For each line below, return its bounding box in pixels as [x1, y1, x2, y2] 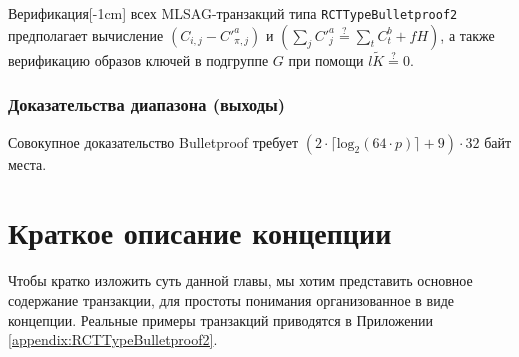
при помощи [288, 49, 364, 70]
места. [8, 153, 47, 174]
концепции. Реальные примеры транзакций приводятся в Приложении [8, 309, 434, 330]
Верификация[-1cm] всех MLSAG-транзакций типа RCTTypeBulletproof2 [8, 3, 458, 23]
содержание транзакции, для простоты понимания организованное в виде [8, 290, 454, 310]
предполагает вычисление [8, 24, 164, 45]
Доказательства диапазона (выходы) [8, 92, 286, 117]
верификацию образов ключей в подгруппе [8, 49, 269, 70]
